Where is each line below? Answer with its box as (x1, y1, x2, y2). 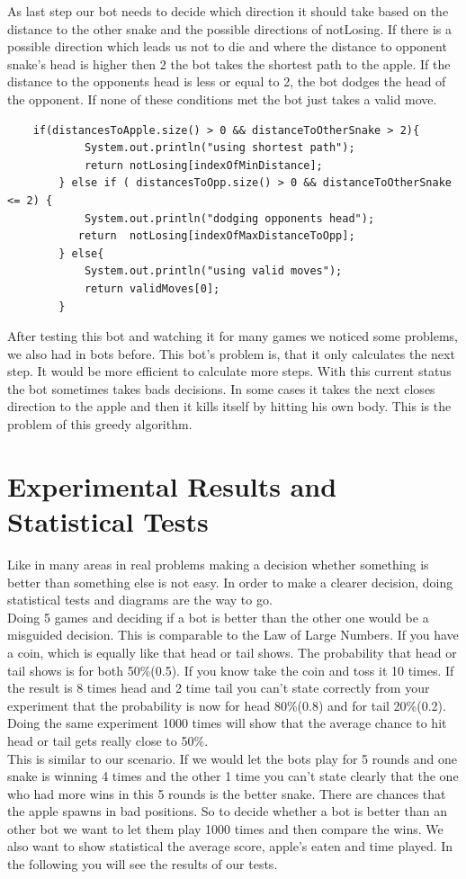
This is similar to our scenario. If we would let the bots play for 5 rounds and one (7, 749, 457, 767)
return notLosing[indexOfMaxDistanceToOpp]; (77, 229, 355, 243)
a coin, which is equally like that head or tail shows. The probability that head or (7, 642, 457, 661)
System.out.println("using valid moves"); (84, 265, 343, 278)
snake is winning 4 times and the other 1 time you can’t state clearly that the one (7, 767, 459, 785)
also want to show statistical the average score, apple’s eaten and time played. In (7, 837, 453, 856)
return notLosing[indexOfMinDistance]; (84, 158, 323, 172)
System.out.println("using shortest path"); (84, 141, 355, 155)
